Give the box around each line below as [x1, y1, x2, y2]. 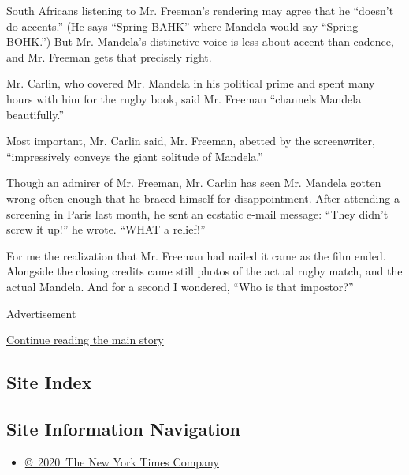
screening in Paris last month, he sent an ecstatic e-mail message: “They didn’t [6, 205, 389, 222]
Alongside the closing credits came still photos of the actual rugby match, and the [6, 263, 403, 279]
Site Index [6, 370, 92, 395]
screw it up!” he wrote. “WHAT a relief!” [6, 221, 206, 237]
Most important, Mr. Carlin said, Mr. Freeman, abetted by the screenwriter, [6, 133, 375, 149]
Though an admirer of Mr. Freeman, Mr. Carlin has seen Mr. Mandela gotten [6, 174, 381, 191]
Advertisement [6, 305, 76, 321]
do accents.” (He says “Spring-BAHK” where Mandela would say [6, 17, 318, 34]
